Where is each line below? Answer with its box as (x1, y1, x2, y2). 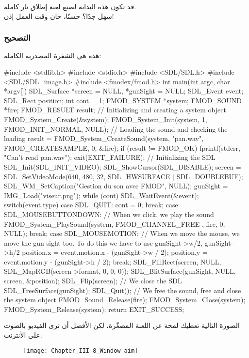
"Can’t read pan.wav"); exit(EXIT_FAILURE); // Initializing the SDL (4, 152, 216, 162)
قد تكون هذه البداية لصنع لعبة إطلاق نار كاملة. (4, 1, 136, 11)
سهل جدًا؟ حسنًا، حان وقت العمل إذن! (4, 11, 114, 21)
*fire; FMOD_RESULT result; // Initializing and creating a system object (4, 105, 226, 115)
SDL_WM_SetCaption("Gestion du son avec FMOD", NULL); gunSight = (4, 181, 228, 191)
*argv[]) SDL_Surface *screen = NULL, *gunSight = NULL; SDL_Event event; (4, 86, 244, 96)
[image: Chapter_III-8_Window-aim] (23, 347, 138, 354)
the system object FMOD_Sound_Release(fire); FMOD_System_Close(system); (4, 295, 246, 305)
